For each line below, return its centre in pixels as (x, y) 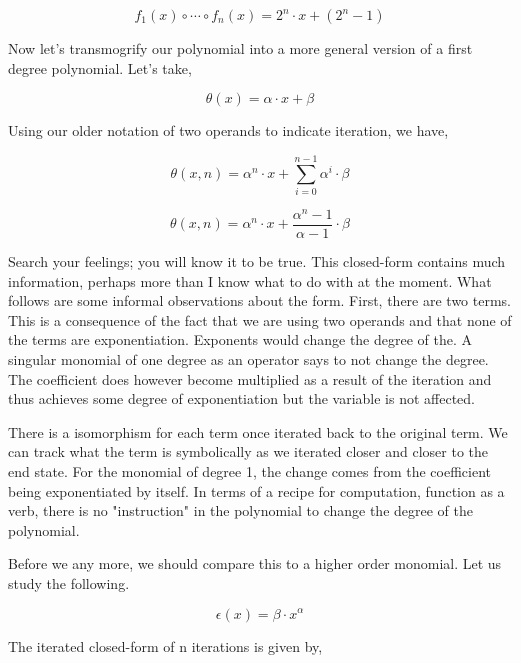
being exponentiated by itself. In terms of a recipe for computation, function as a (256, 490)
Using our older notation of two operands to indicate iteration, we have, (228, 130)
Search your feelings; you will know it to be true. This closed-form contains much (257, 261)
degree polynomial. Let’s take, (100, 67)
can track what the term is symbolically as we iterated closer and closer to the (248, 451)
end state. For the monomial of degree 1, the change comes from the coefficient (249, 470)
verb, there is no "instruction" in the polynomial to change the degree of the (241, 510)
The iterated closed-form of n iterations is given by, (165, 645)
